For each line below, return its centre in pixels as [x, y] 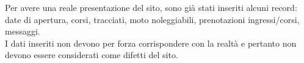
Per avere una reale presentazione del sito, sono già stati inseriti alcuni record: [151, 7]
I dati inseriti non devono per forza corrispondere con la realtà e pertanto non [151, 43]
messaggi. [23, 31]
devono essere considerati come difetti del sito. [92, 55]
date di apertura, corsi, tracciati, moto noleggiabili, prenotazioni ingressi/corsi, [152, 19]
